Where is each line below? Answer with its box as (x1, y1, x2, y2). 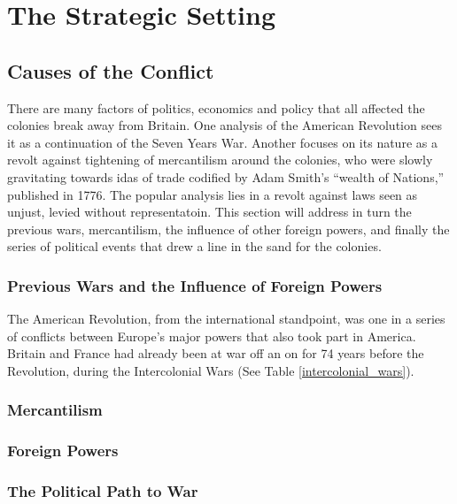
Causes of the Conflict (7, 57, 214, 84)
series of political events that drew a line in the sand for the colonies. (7, 237, 382, 256)
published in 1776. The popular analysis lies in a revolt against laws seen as (7, 185, 418, 203)
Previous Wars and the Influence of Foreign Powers (7, 274, 383, 296)
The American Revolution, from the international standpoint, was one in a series (7, 309, 445, 328)
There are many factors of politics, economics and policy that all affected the (7, 98, 425, 117)
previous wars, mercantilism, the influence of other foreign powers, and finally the (7, 219, 450, 238)
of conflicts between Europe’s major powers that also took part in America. (7, 326, 416, 345)
